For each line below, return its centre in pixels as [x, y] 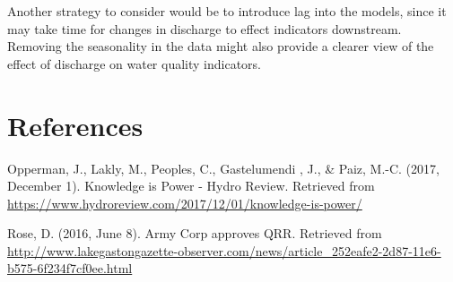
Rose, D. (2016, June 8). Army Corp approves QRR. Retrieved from [195, 233]
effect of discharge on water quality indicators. [134, 63]
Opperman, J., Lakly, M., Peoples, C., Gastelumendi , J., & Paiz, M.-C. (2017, [223, 168]
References [75, 125]
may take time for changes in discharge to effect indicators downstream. [205, 28]
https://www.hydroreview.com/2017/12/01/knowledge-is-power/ [185, 203]
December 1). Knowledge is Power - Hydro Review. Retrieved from [191, 186]
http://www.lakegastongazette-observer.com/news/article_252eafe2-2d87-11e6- [224, 250]
